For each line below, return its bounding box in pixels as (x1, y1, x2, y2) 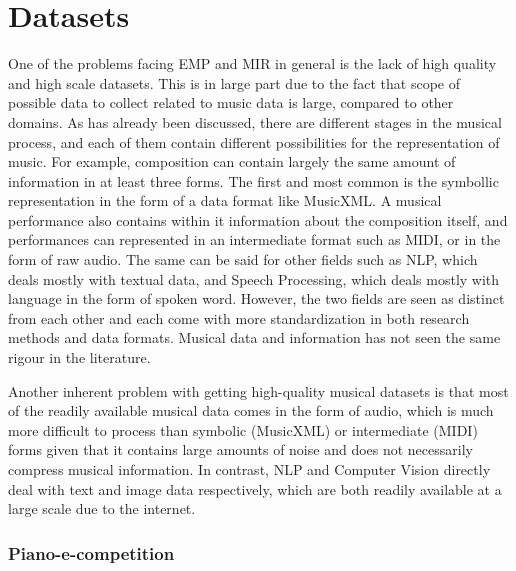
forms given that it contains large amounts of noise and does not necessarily (8, 439, 473, 460)
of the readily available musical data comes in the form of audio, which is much (8, 400, 494, 421)
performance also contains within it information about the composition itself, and (8, 209, 508, 230)
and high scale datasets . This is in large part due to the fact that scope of (8, 72, 461, 93)
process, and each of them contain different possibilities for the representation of (8, 131, 500, 152)
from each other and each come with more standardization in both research (8, 307, 470, 328)
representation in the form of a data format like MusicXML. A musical (8, 190, 442, 211)
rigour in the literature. (8, 347, 151, 368)
